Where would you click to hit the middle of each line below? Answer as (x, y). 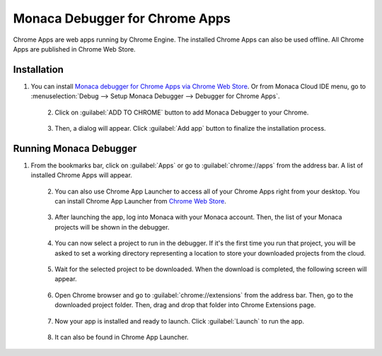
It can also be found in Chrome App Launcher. (122, 337)
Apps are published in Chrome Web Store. (74, 49)
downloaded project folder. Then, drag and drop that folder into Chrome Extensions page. (185, 305)
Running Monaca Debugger (75, 148)
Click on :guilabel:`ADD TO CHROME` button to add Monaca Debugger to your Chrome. (182, 112)
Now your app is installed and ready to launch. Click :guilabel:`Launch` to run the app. (179, 321)
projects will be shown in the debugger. (112, 227)
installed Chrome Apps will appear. (81, 175)
